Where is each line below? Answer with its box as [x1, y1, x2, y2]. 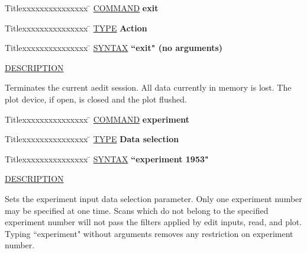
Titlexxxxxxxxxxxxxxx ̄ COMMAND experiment [5, 113, 190, 125]
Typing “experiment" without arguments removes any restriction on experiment [5, 227, 293, 239]
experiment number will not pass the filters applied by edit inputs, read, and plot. [5, 216, 302, 228]
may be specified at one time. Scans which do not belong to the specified [5, 204, 269, 216]
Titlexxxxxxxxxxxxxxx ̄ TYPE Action [5, 21, 147, 34]
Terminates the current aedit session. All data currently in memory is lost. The [5, 81, 292, 94]
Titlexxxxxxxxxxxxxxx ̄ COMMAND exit [5, 2, 159, 14]
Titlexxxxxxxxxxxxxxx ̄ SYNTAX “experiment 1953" [5, 152, 209, 165]
